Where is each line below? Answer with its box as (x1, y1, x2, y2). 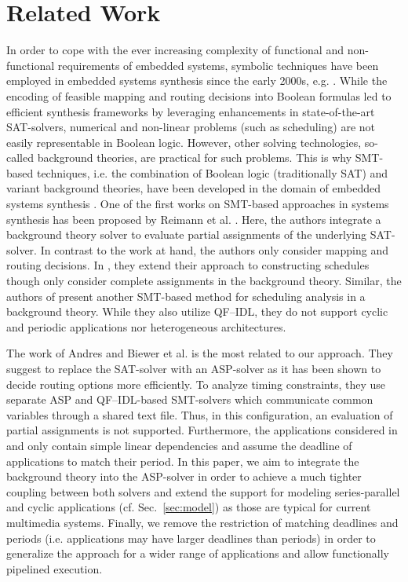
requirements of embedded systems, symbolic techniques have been (57, 57, 379, 73)
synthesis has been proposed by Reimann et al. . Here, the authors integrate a (6, 210, 381, 227)
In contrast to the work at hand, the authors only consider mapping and (40, 241, 389, 258)
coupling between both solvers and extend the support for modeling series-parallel (6, 483, 400, 500)
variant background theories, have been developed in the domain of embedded (6, 180, 381, 196)
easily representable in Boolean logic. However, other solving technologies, (6, 134, 362, 150)
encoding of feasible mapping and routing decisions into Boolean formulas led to (6, 87, 392, 104)
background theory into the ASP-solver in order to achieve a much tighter (6, 468, 362, 485)
